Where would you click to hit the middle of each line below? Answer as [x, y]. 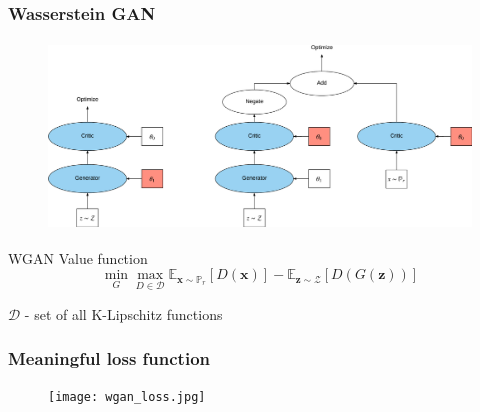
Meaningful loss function [109, 358]
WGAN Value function [78, 257]
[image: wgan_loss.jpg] [127, 397]
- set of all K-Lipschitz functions [123, 313]
